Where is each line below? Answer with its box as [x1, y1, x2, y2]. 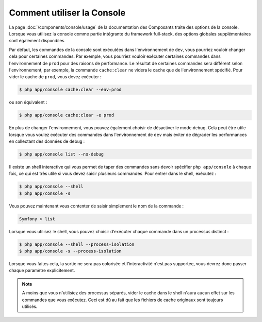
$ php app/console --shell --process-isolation [19, 241, 134, 247]
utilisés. [22, 304, 38, 309]
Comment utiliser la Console [9, 7, 126, 18]
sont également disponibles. [9, 38, 65, 44]
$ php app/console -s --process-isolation [19, 248, 122, 254]
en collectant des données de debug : [9, 138, 85, 144]
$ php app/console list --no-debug [19, 151, 104, 157]
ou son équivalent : [9, 100, 48, 105]
